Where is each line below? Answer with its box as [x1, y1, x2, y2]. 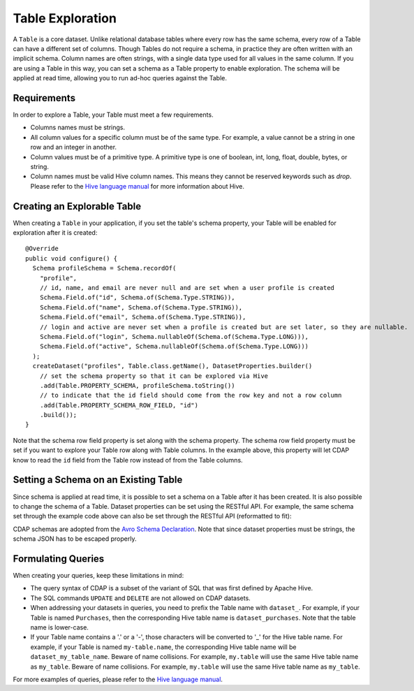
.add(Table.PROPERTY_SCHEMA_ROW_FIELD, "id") [39, 401, 199, 409]
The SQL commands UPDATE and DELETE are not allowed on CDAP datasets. [30, 594, 251, 602]
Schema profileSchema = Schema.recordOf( [32, 264, 177, 272]
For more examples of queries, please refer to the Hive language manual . [13, 675, 223, 683]
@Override [25, 245, 59, 253]
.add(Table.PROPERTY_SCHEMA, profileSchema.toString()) [39, 381, 235, 389]
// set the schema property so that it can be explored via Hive [39, 372, 269, 380]
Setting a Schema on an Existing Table [13, 474, 183, 486]
